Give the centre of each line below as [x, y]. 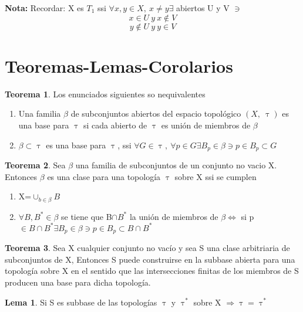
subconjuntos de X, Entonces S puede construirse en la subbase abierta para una [150, 259]
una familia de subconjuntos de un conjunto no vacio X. [176, 165]
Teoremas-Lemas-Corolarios [119, 65]
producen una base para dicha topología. [78, 282]
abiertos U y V [203, 8]
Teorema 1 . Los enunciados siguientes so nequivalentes [105, 94]
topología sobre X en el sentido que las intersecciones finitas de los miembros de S [152, 271]
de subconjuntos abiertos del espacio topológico [156, 113]
